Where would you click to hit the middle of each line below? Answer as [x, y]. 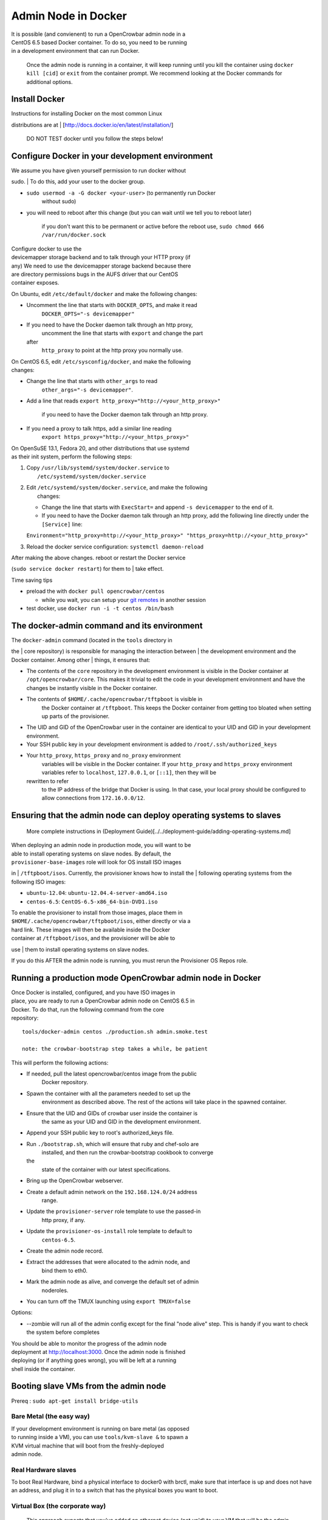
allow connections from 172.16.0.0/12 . [93, 798]
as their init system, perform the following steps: [72, 457]
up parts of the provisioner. [76, 716]
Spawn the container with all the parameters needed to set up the [108, 1093]
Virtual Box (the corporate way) [59, 1506]
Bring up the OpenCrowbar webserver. [75, 1181]
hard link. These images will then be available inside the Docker [91, 930]
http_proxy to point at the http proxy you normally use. [112, 350]
